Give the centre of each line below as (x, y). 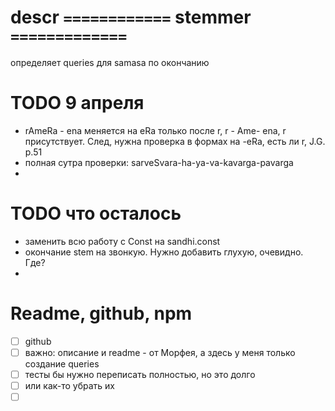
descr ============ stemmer (131, 17)
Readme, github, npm (101, 313)
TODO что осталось (96, 213)
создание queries (62, 363)
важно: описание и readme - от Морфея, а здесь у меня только (160, 352)
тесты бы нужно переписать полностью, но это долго (140, 374)
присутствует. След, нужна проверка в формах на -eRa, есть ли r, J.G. (175, 141)
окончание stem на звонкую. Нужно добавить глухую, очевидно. (164, 252)
